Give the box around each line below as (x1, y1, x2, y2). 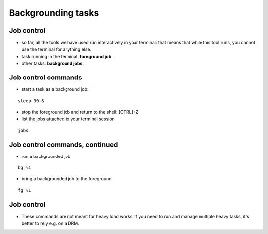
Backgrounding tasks (9, 7, 99, 18)
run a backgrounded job (21, 153, 71, 159)
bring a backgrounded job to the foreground (21, 176, 112, 182)
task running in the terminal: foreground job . (21, 53, 113, 59)
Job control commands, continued (9, 140, 118, 149)
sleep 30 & (18, 98, 45, 104)
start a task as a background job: (21, 86, 89, 92)
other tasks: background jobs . (21, 60, 84, 67)
